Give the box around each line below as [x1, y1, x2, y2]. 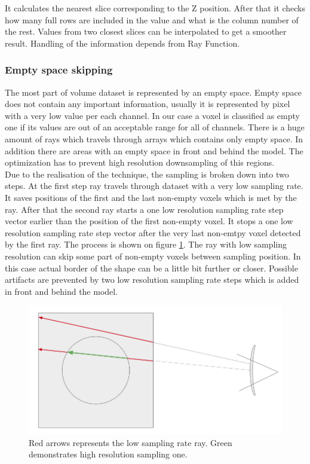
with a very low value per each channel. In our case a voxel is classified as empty [5, 109, 300, 121]
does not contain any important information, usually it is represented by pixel [5, 97, 290, 110]
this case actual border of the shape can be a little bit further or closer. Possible [5, 261, 298, 274]
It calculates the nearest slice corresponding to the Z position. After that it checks [5, 2, 306, 14]
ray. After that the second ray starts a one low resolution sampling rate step [5, 203, 284, 215]
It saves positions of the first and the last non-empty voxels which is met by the [5, 191, 297, 203]
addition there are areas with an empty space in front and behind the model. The [5, 144, 303, 157]
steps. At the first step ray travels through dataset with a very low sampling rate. [5, 179, 303, 192]
